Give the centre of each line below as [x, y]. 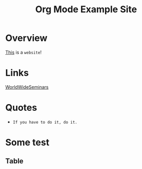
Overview [26, 38]
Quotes [21, 108]
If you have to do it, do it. [45, 122]
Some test [27, 142]
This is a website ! [24, 52]
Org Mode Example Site [86, 9]
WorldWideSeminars [27, 87]
